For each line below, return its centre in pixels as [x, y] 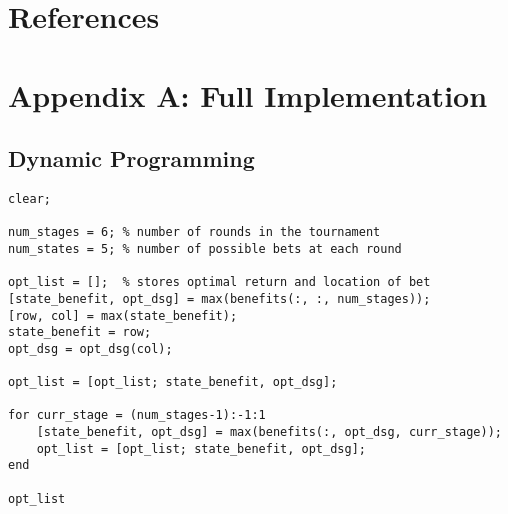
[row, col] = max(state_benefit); [123, 315]
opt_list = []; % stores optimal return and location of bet [219, 282]
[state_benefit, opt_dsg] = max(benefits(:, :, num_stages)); [219, 298]
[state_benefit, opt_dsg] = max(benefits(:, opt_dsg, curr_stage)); [269, 432]
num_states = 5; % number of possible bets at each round [205, 248]
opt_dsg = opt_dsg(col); [90, 348]
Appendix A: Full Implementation [248, 94]
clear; [29, 198]
